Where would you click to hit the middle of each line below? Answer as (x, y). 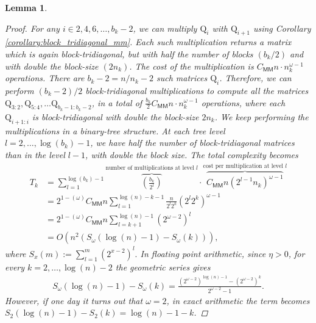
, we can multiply (165, 28)
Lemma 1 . (26, 7)
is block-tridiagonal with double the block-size (115, 116)
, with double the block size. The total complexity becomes (192, 154)
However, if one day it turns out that (74, 300)
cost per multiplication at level (243, 166)
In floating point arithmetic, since (203, 253)
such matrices (182, 78)
